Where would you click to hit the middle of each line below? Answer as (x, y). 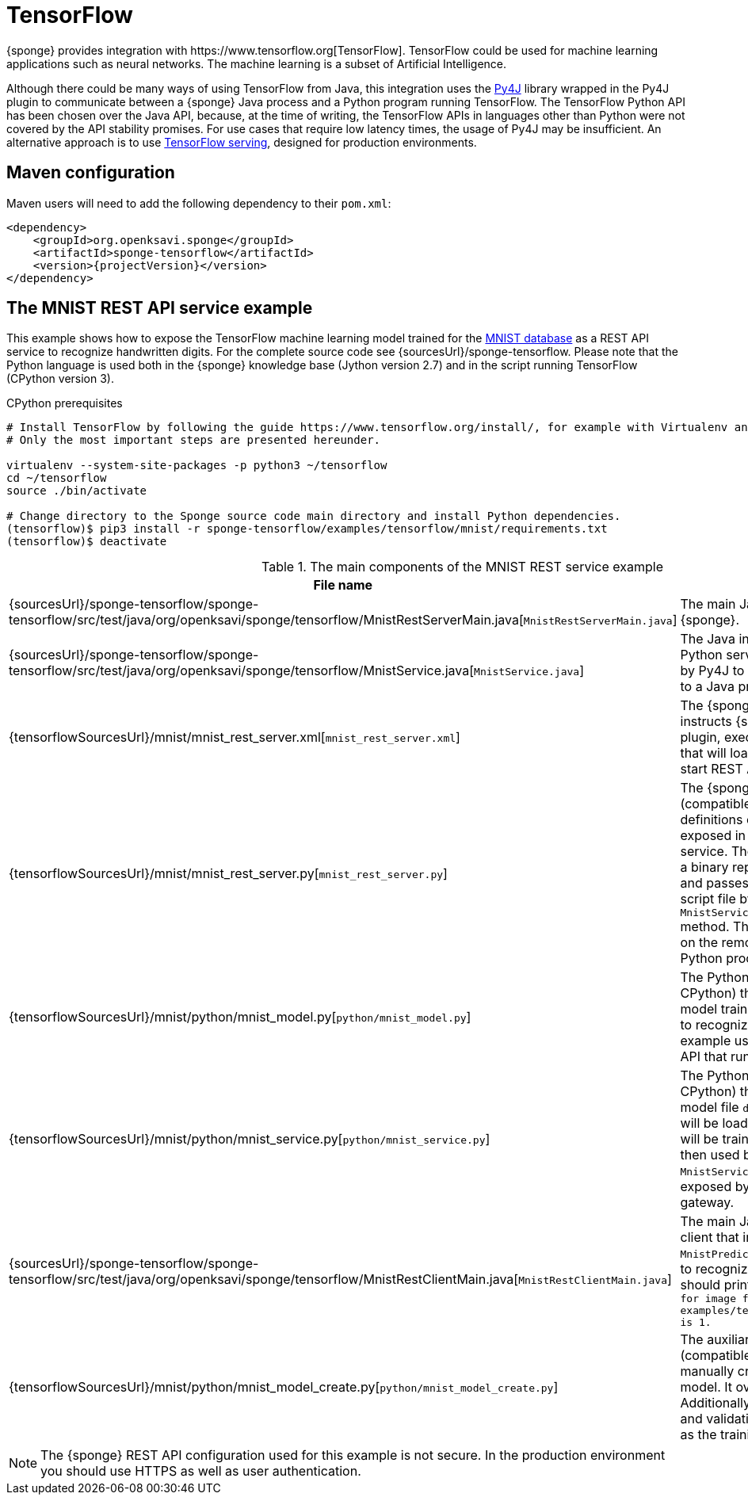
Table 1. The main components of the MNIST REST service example (462, 567)
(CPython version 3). (61, 379)
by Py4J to (712, 671)
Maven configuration (91, 173)
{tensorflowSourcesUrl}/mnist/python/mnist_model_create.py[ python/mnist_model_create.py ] (284, 1387)
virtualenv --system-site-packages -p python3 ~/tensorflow (197, 466)
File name (343, 585)
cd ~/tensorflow (57, 478)
